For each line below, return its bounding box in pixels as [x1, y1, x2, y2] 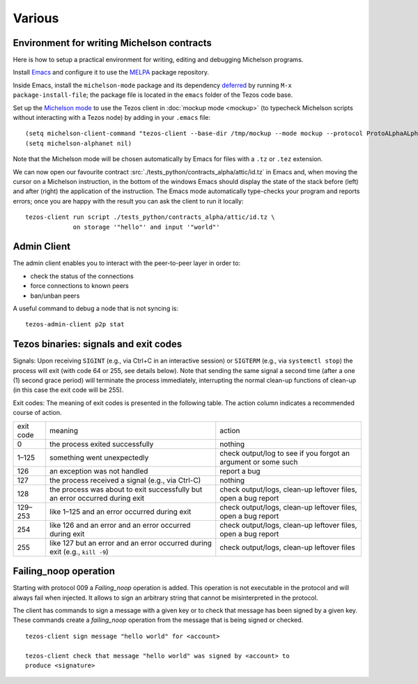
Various [13, 10, 59, 26]
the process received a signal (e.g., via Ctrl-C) [49, 475, 201, 485]
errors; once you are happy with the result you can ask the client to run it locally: [13, 197, 244, 205]
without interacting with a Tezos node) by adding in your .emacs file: [13, 114, 210, 122]
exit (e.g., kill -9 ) [49, 547, 109, 556]
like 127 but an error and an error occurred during [49, 538, 212, 547]
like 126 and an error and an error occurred [49, 520, 191, 530]
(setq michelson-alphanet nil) [25, 139, 132, 147]
